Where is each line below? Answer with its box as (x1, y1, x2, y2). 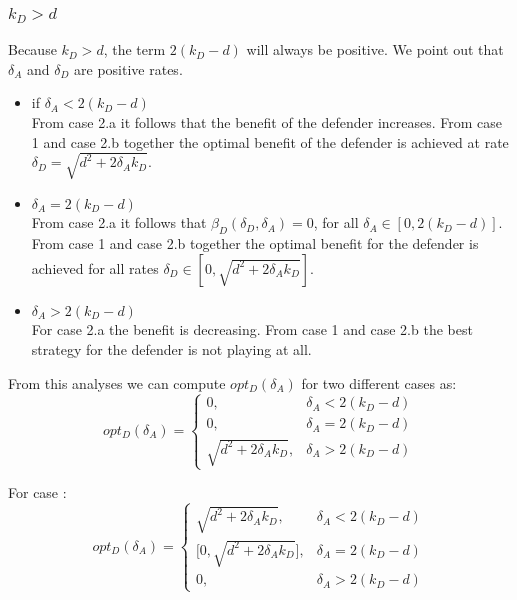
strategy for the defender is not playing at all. (31, 338, 312, 359)
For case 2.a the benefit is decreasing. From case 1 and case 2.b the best (31, 319, 473, 340)
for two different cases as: (301, 372, 457, 393)
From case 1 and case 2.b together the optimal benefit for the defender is (31, 233, 479, 254)
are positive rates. (74, 58, 183, 79)
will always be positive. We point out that (246, 39, 504, 60)
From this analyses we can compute (8, 372, 226, 393)
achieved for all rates (31, 257, 159, 278)
